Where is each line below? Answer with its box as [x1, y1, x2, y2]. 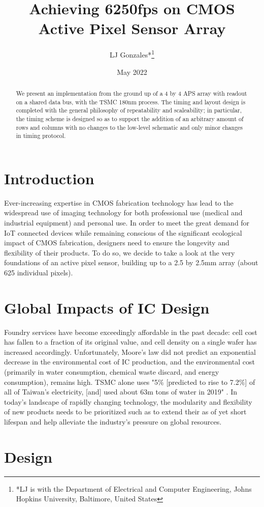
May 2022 [117, 66, 147, 77]
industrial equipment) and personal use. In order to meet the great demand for [4, 217, 250, 228]
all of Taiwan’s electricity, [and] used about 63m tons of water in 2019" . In [4, 386, 238, 397]
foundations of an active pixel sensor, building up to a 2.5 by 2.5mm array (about [4, 257, 258, 268]
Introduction [4, 167, 94, 188]
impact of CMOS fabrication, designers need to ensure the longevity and [4, 237, 229, 248]
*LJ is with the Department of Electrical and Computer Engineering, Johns [16, 483, 252, 494]
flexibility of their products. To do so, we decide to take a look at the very [4, 247, 235, 258]
